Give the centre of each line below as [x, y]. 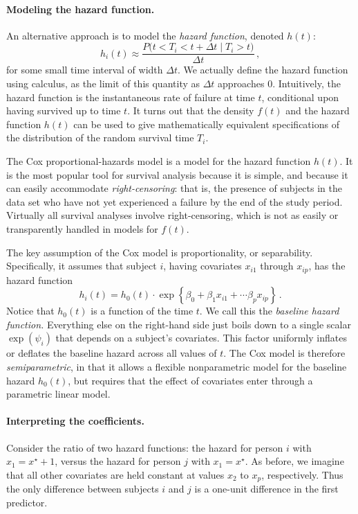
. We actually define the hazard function [263, 70]
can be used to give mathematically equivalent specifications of [206, 124]
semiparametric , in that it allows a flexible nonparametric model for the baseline [177, 366]
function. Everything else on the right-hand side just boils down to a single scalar [179, 324]
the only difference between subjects [83, 489]
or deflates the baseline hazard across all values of [112, 353]
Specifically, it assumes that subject [82, 266]
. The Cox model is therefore [284, 353]
